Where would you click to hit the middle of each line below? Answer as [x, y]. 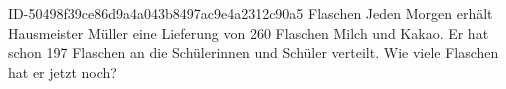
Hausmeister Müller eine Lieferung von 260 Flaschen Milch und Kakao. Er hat [248, 32]
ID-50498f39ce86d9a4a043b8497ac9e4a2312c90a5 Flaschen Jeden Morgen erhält [250, 13]
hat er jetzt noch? [62, 71]
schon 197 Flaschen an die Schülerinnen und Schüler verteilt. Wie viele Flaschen [253, 52]
